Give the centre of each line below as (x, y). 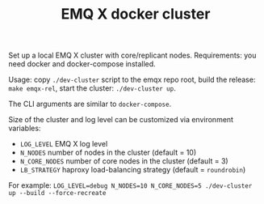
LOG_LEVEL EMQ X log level (64, 144)
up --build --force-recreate (57, 193)
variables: (25, 128)
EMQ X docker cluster (136, 14)
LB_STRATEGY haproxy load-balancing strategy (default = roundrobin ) (133, 170)
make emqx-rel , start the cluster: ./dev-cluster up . (92, 88)
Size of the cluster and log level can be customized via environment (121, 120)
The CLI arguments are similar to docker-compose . (90, 104)
